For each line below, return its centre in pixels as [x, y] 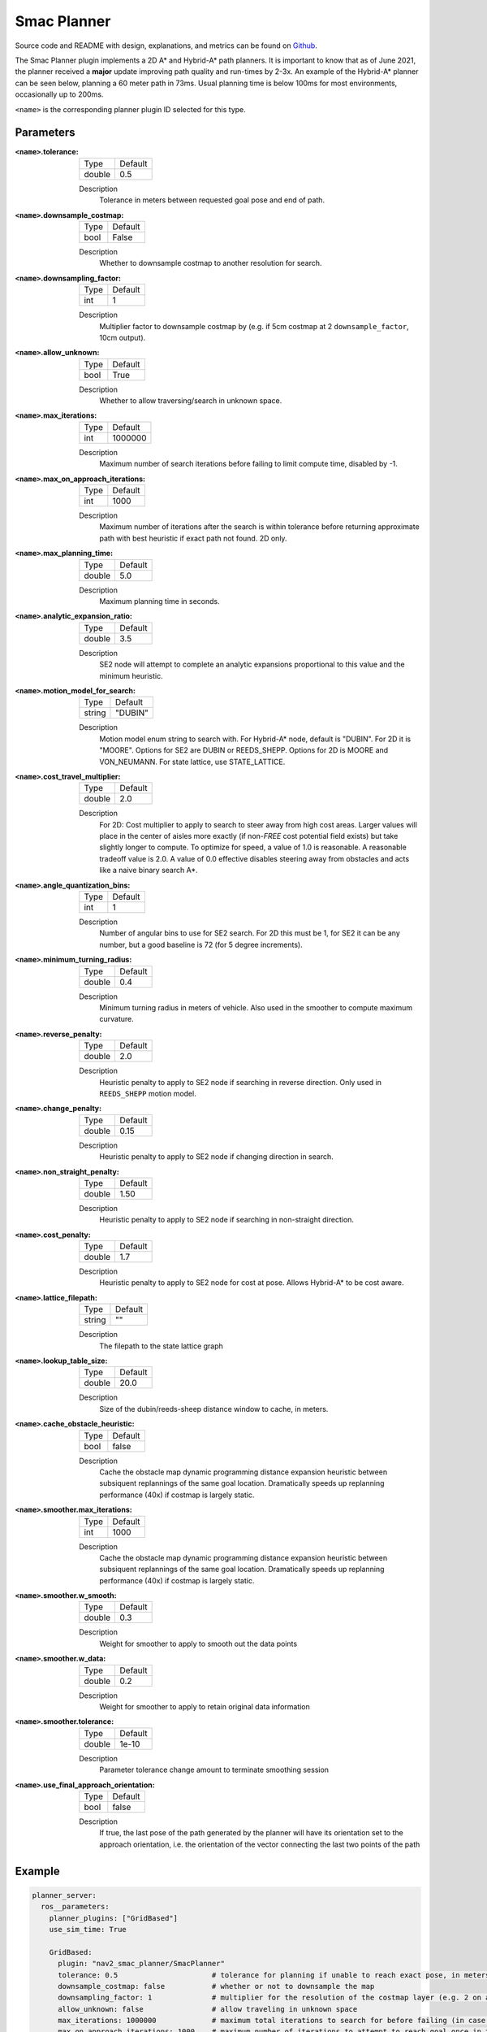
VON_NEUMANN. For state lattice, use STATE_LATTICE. [192, 762]
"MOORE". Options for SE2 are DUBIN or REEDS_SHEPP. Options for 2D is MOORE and [244, 750]
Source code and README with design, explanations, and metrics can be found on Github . [166, 46]
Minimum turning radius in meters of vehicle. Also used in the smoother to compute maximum [256, 1007]
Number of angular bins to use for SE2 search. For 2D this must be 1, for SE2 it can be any [250, 933]
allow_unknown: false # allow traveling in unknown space [208, 2009]
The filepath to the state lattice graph [161, 1346]
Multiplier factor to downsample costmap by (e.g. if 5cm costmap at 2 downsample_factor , [254, 326]
